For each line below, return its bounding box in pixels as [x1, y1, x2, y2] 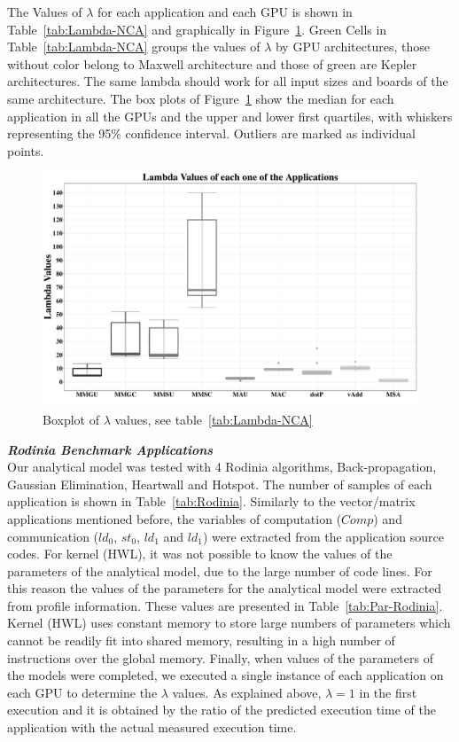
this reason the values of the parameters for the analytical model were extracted [7, 579, 442, 598]
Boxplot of [43, 410, 99, 428]
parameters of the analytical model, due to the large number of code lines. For [7, 561, 432, 580]
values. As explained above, [172, 683, 322, 701]
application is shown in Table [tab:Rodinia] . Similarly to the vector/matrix [7, 492, 416, 511]
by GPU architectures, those [275, 37, 430, 56]
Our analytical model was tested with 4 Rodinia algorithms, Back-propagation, [7, 457, 437, 476]
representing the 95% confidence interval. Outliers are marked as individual [7, 124, 416, 143]
